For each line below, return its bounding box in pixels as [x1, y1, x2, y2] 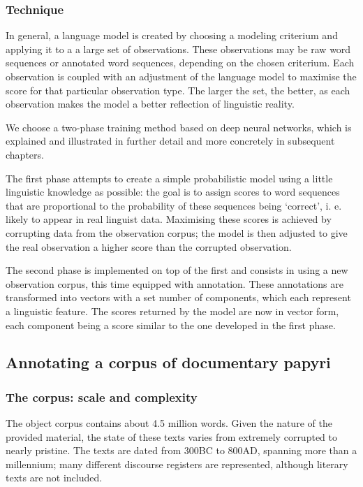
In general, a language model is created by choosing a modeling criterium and [6, 28, 338, 43]
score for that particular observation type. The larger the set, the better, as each [6, 82, 350, 97]
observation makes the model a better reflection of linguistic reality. [6, 96, 295, 111]
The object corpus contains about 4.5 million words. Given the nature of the [6, 416, 332, 430]
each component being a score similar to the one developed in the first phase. [6, 317, 336, 332]
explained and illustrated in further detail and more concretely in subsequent [6, 133, 335, 148]
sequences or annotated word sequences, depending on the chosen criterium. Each [6, 55, 355, 70]
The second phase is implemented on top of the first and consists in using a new [6, 263, 348, 277]
